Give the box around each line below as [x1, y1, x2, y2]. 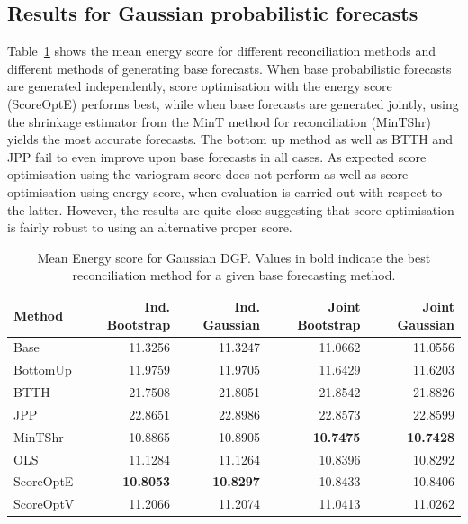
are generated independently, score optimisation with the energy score [7, 77, 392, 95]
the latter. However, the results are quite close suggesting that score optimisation [7, 200, 454, 219]
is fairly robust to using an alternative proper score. [7, 218, 292, 237]
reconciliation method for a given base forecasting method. [72, 266, 396, 285]
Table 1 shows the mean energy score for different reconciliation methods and [7, 41, 436, 60]
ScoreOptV [13, 494, 75, 513]
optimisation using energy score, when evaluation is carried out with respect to [7, 182, 443, 201]
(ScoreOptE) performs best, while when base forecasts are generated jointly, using [7, 94, 459, 113]
